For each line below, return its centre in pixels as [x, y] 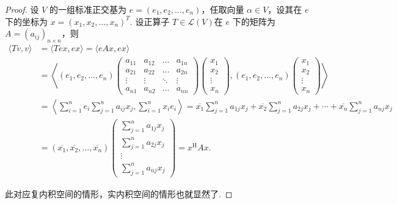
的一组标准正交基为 [88, 9]
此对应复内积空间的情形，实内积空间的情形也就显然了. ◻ [119, 193]
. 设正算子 [150, 21]
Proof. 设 [22, 9]
